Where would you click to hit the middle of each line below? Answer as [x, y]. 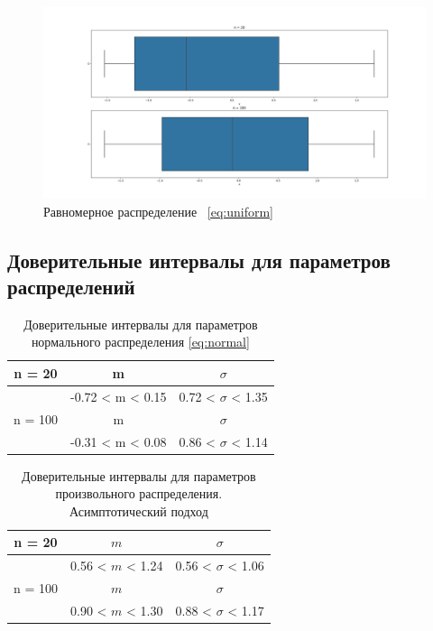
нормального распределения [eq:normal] [140, 342]
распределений [71, 286]
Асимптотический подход [138, 510]
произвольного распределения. [139, 493]
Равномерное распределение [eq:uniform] [158, 211]
